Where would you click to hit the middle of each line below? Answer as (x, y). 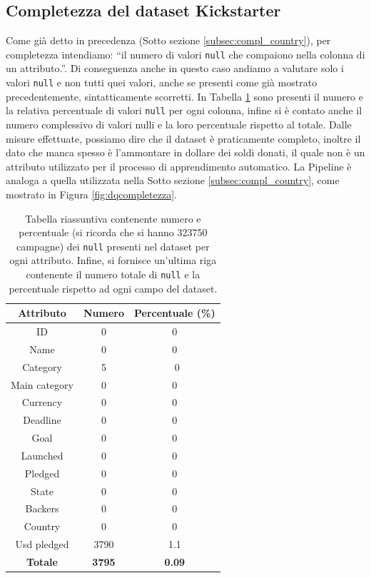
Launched (42, 455)
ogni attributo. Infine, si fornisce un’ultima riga (113, 260)
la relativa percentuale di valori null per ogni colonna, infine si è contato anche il (184, 110)
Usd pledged (42, 544)
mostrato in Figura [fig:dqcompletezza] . (91, 194)
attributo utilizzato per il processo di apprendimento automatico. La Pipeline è (179, 166)
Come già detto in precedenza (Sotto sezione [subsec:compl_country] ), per (168, 40)
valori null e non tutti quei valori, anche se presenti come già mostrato (162, 82)
